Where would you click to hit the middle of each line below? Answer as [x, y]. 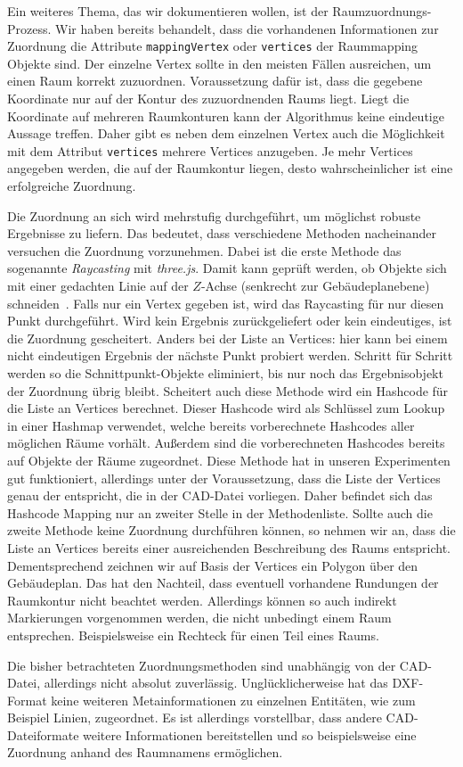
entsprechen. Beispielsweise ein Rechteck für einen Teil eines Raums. [193, 635]
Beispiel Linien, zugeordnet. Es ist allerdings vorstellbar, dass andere [195, 718]
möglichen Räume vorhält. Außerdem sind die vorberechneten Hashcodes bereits [226, 443]
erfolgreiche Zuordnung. [72, 186]
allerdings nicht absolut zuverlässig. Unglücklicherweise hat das [216, 683]
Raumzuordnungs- [382, 11]
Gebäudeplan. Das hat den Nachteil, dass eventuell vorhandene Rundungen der [223, 583]
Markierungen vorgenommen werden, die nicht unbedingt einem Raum [199, 618]
